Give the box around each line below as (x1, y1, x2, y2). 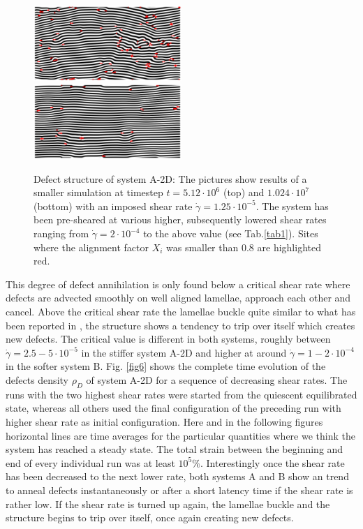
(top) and (223, 185, 265, 200)
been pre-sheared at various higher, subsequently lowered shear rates (34, 212, 327, 227)
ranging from (34, 226, 89, 241)
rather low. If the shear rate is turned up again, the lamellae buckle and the (6, 496, 330, 511)
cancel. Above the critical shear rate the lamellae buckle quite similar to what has (6, 304, 356, 318)
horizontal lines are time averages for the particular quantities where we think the (6, 428, 355, 442)
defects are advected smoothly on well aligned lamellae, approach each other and (6, 290, 351, 305)
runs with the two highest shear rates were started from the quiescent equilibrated (6, 387, 357, 401)
